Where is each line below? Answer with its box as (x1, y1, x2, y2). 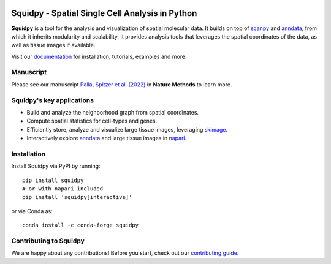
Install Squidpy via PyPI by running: (11, 162, 101, 170)
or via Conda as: (11, 207, 53, 214)
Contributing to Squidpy (11, 236, 85, 245)
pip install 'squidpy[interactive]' (22, 194, 132, 201)
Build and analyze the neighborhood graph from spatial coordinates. (26, 108, 199, 116)
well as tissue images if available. (11, 42, 96, 49)
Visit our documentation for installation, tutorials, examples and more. (11, 53, 187, 60)
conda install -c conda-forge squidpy (22, 222, 139, 229)
